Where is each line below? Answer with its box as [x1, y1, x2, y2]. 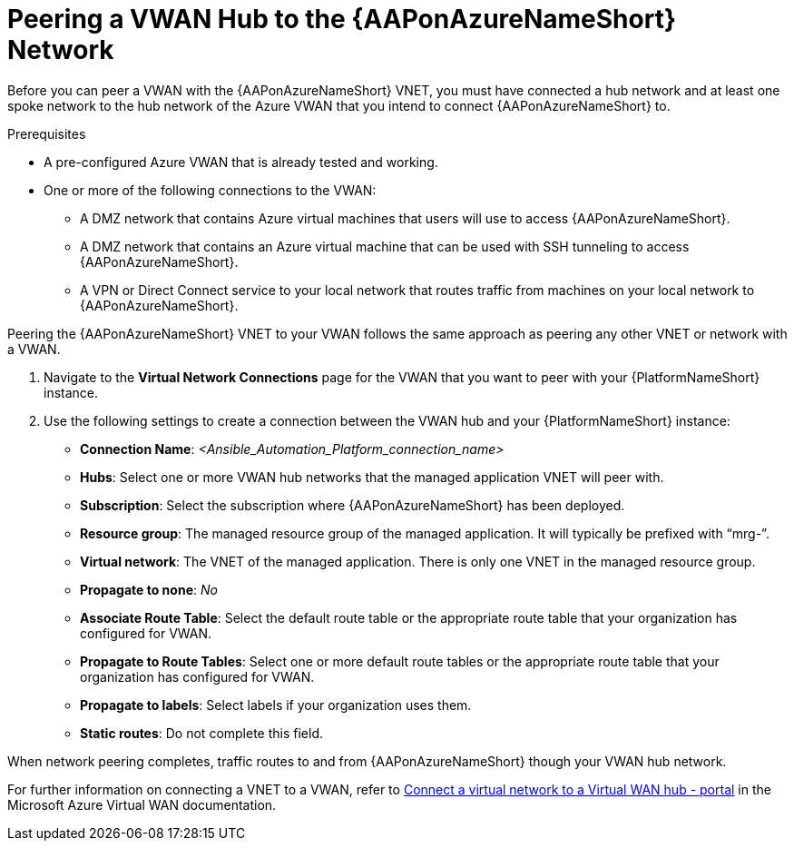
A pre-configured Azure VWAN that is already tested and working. [44, 153, 438, 170]
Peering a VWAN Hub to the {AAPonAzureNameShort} [7, 4, 677, 35]
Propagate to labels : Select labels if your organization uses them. [80, 696, 472, 713]
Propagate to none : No [80, 581, 218, 597]
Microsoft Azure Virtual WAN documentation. [7, 796, 277, 813]
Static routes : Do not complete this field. [80, 725, 324, 741]
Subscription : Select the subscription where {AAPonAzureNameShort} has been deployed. [80, 497, 625, 513]
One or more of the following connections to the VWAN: [44, 182, 377, 198]
